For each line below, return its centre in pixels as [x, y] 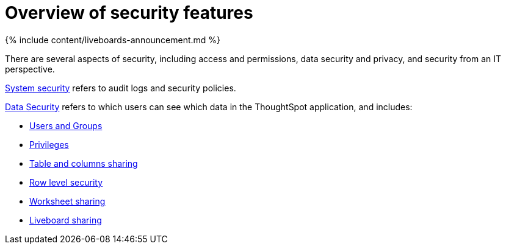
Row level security [66, 182]
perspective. [30, 69]
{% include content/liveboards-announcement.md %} [113, 40]
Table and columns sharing [84, 163]
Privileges [49, 144]
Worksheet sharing [67, 201]
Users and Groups [66, 125]
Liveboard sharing [66, 220]
